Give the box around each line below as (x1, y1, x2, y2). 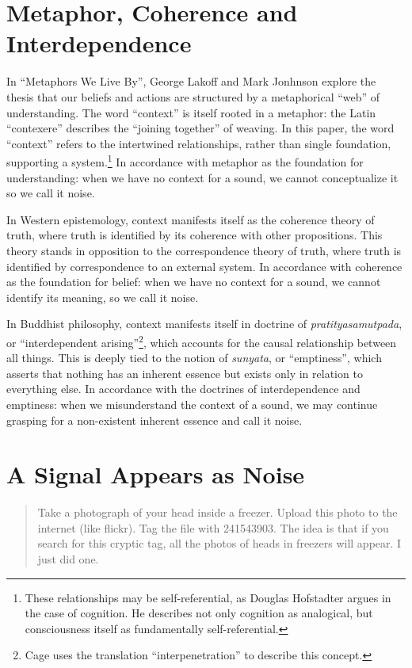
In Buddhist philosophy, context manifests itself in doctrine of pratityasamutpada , (6, 315, 402, 332)
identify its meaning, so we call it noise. (6, 288, 199, 305)
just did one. (37, 551, 99, 567)
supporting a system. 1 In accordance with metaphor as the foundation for (6, 151, 364, 170)
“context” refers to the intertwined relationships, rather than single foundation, (6, 135, 391, 151)
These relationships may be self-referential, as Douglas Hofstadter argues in (25, 589, 391, 605)
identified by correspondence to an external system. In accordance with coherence (6, 258, 402, 274)
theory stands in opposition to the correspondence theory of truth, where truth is (6, 242, 402, 258)
